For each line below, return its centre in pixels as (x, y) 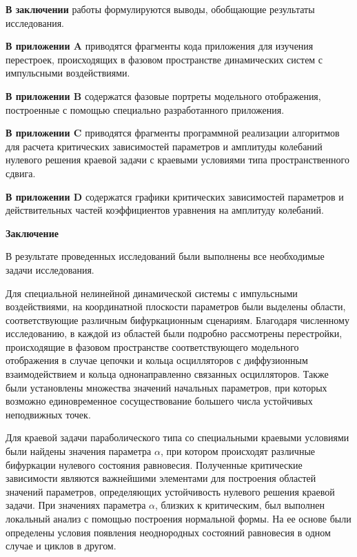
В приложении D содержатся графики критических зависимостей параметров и (175, 196)
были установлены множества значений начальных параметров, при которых (166, 387)
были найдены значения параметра (79, 451)
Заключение (32, 233)
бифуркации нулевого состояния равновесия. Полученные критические (154, 464)
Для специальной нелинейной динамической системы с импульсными (152, 293)
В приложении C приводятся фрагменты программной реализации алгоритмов (173, 133)
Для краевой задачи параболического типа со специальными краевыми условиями (177, 437)
